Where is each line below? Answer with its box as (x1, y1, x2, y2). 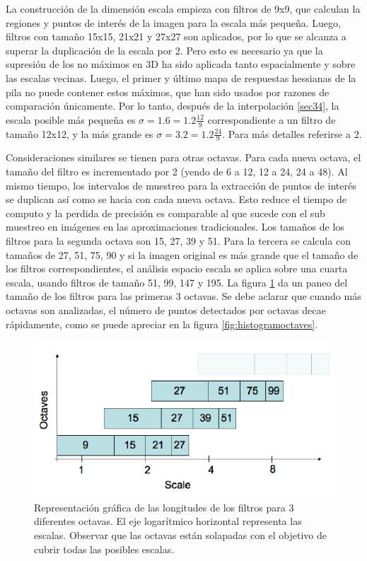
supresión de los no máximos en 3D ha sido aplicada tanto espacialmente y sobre (6, 57, 356, 71)
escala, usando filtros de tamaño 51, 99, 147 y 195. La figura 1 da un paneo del (6, 274, 348, 289)
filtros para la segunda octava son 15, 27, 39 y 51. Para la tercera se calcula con (6, 233, 351, 248)
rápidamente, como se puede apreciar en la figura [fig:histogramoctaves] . (6, 316, 318, 331)
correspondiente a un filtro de (207, 112, 336, 127)
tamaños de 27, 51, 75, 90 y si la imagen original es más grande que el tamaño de (6, 247, 359, 262)
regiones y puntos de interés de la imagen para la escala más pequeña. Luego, (6, 15, 341, 30)
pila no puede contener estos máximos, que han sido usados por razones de (6, 84, 330, 99)
